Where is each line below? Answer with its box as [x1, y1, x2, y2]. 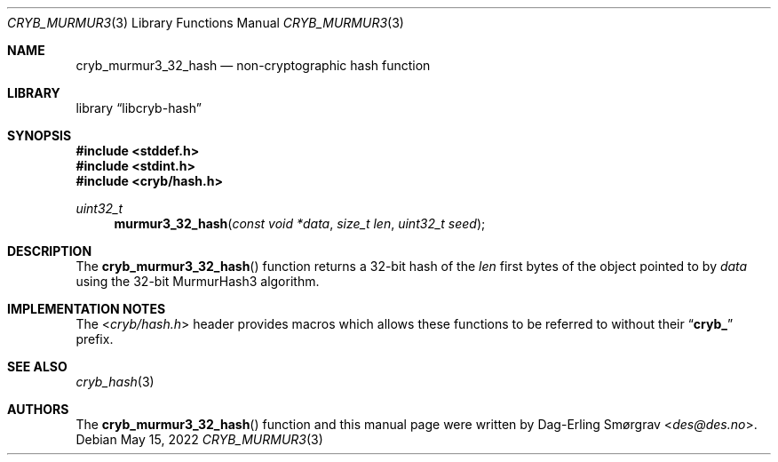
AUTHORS [7, 402, 69, 417]
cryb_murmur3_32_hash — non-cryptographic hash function [75, 58, 431, 73]
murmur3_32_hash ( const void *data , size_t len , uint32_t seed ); [114, 216, 486, 231]
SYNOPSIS [7, 128, 72, 143]
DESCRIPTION [7, 243, 92, 259]
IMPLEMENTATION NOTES [7, 301, 166, 316]
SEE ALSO [7, 359, 67, 374]
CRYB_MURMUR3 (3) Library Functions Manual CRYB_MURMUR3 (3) [7, 15, 404, 30]
